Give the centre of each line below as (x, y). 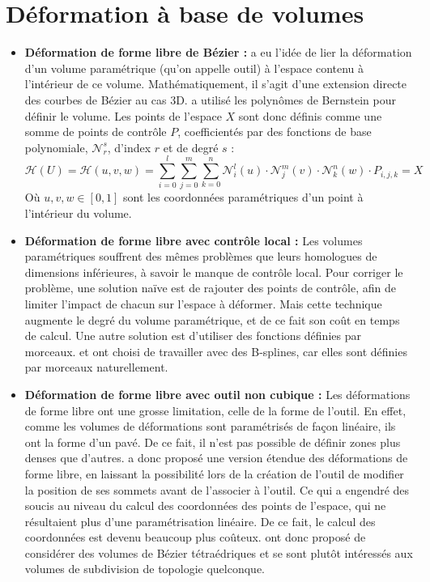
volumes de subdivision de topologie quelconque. (145, 569)
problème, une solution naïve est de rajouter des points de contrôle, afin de (210, 288)
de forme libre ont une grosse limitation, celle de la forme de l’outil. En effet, (215, 410)
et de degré (191, 147)
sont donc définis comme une (310, 115)
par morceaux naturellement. (96, 367)
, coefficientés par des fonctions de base (275, 132)
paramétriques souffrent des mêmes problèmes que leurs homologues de (201, 256)
